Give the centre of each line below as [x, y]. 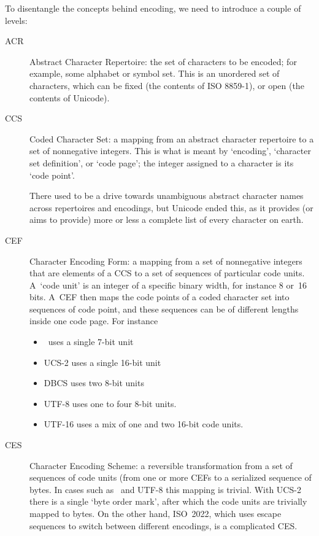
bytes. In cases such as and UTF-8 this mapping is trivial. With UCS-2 [165, 489]
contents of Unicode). [70, 97]
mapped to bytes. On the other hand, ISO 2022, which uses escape [156, 513]
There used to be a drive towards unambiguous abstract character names [167, 196]
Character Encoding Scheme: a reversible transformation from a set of [161, 465]
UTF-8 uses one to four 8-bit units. [110, 403]
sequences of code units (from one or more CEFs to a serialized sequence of [171, 477]
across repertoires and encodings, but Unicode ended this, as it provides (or [171, 207]
